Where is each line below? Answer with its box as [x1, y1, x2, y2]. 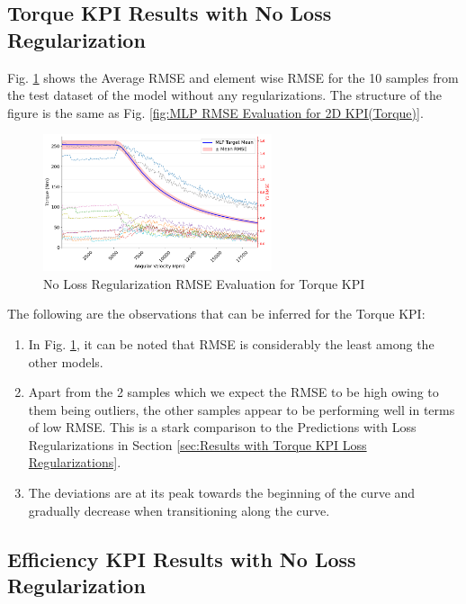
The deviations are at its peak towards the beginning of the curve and [28, 483, 416, 502]
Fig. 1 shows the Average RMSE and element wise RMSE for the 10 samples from [7, 68, 459, 86]
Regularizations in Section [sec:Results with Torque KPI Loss [28, 435, 367, 454]
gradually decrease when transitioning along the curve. [28, 500, 330, 519]
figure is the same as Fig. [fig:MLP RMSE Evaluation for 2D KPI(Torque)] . [7, 103, 424, 122]
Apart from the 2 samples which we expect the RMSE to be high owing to [28, 383, 439, 401]
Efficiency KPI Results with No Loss [7, 545, 356, 572]
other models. [28, 352, 103, 371]
